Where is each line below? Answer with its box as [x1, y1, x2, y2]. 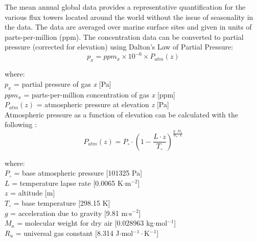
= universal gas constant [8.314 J [15, 227, 120, 238]
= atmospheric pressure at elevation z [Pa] [36, 99, 169, 110]
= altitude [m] [10, 187, 55, 198]
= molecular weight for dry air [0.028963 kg [17, 217, 154, 228]
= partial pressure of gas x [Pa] [14, 78, 111, 89]
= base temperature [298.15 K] [13, 197, 110, 208]
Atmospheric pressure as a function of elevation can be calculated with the [5, 109, 238, 119]
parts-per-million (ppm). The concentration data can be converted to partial [5, 31, 244, 42]
